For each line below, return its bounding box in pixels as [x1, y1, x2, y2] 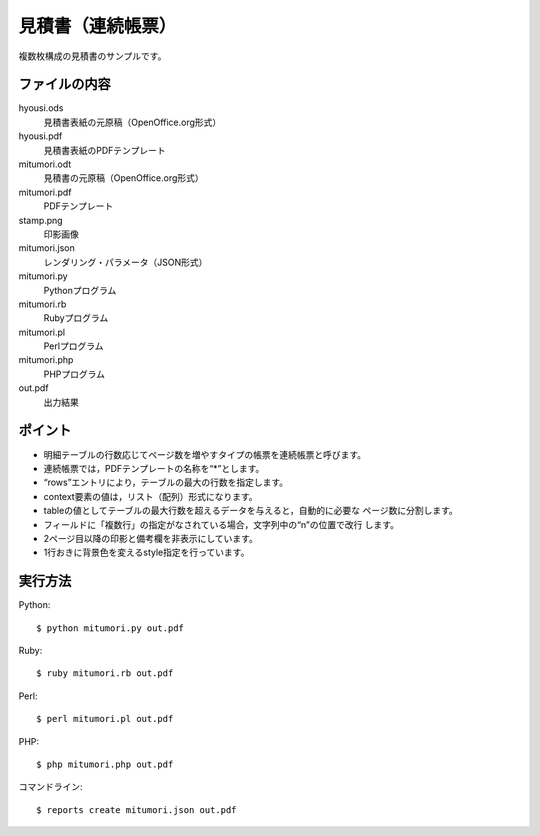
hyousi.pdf [18, 130, 63, 142]
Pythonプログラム [43, 284, 117, 296]
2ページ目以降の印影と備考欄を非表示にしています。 [43, 532, 259, 544]
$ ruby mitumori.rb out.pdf [36, 668, 174, 679]
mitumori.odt [18, 158, 72, 170]
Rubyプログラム [43, 312, 109, 324]
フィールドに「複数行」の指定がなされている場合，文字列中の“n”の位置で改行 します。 [43, 518, 400, 530]
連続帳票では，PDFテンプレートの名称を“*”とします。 [43, 462, 265, 474]
